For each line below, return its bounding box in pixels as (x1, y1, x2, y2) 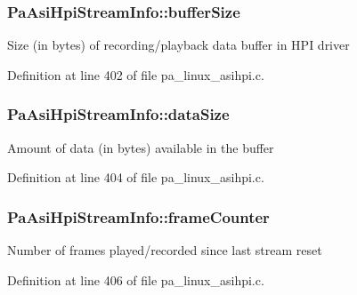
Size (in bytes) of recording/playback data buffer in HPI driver (7, 36, 350, 54)
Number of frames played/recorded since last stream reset (7, 241, 322, 259)
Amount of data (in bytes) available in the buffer (7, 138, 274, 156)
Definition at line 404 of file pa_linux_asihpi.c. (7, 168, 264, 187)
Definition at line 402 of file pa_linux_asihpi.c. (7, 65, 264, 84)
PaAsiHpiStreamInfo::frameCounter (7, 205, 270, 227)
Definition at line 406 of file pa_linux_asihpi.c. (7, 270, 264, 289)
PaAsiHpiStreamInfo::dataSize (7, 103, 230, 125)
